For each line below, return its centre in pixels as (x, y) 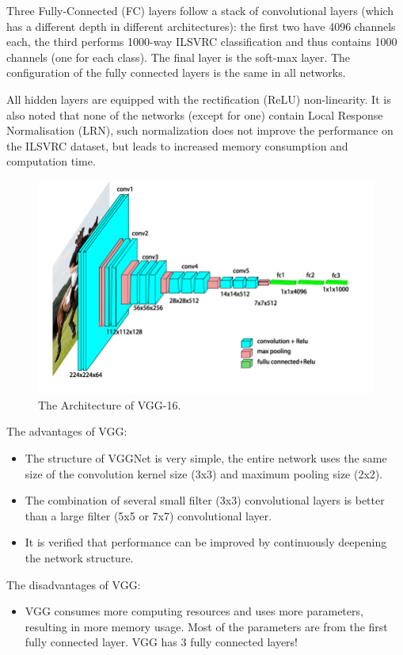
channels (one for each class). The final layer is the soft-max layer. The (179, 57)
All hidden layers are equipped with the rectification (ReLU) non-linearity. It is (199, 99)
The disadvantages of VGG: (74, 584)
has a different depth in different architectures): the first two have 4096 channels (201, 26)
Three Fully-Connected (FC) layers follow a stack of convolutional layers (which (200, 10)
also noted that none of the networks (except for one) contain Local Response (195, 114)
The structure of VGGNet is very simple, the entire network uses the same (206, 458)
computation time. (51, 161)
